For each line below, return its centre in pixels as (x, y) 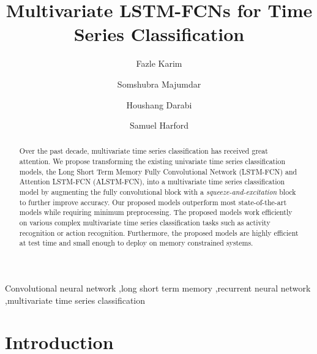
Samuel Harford (159, 125)
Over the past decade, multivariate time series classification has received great (144, 151)
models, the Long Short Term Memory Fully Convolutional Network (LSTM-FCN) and (158, 171)
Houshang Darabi (159, 104)
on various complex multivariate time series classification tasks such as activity (145, 223)
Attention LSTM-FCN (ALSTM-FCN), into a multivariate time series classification (152, 182)
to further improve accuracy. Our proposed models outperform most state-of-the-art (153, 202)
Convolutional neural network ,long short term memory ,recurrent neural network (158, 288)
